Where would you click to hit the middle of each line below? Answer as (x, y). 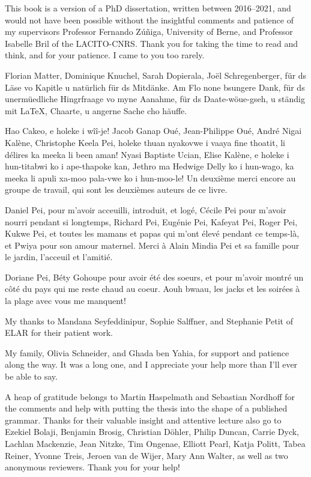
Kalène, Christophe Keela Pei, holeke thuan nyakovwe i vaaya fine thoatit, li (145, 142)
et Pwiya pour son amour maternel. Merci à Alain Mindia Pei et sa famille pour (152, 245)
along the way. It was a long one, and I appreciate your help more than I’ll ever (151, 364)
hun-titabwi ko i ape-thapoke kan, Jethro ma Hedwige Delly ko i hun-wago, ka (149, 166)
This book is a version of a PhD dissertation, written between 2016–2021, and (148, 8)
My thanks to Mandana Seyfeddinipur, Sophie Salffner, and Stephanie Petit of (149, 321)
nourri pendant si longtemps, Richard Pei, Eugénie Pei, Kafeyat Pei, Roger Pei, (151, 221)
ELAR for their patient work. (59, 333)
